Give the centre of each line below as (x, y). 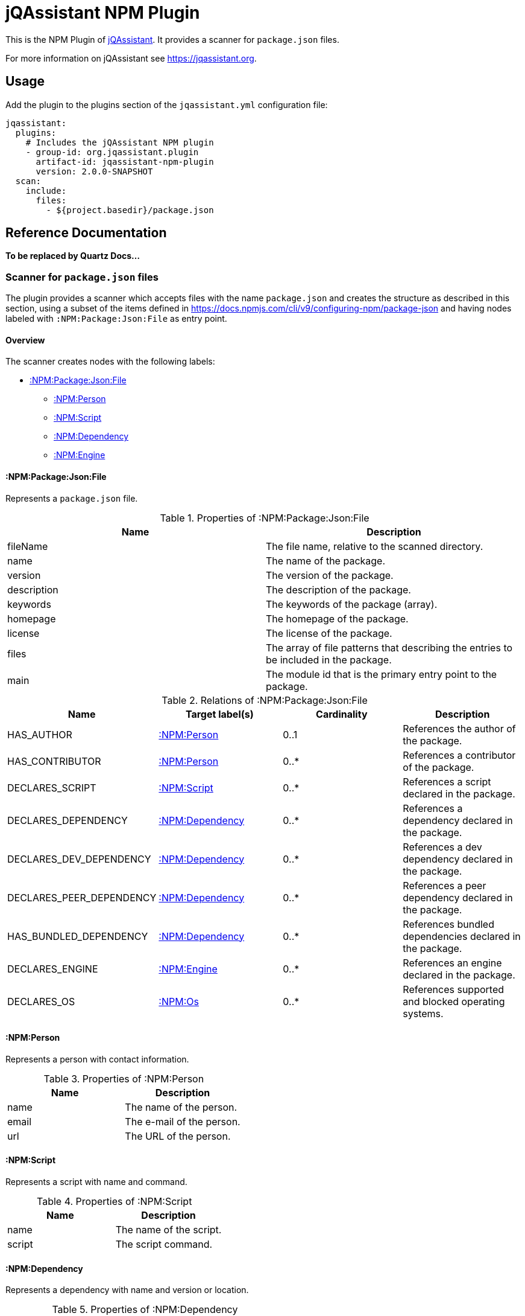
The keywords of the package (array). (352, 604)
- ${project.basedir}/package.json (130, 210)
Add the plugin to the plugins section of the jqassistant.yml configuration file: (167, 104)
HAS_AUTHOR (40, 734)
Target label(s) (219, 714)
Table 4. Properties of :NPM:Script (115, 1202)
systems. (423, 1013)
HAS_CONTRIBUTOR (54, 761)
